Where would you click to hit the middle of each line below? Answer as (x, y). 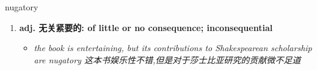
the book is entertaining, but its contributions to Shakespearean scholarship (173, 48)
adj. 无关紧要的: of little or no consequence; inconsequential (146, 27)
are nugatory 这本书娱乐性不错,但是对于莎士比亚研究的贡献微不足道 (167, 59)
